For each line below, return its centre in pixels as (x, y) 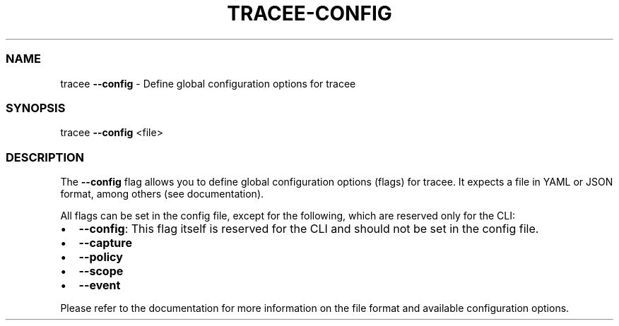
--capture (105, 243)
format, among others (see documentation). (162, 194)
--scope (101, 271)
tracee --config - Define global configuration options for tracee (208, 83)
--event (100, 285)
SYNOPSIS (36, 108)
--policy (101, 257)
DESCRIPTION (45, 157)
